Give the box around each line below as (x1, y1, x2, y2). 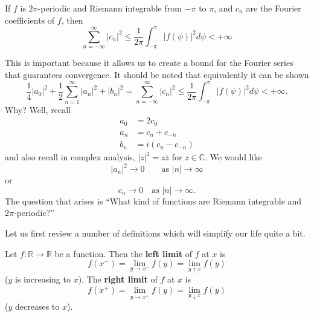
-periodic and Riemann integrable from (37, 2, 182, 14)
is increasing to (14, 273, 71, 286)
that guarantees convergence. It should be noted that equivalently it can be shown (5, 68, 309, 81)
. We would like (205, 151, 262, 163)
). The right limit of (78, 273, 158, 286)
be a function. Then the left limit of (54, 247, 193, 260)
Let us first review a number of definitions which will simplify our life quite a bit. (5, 226, 306, 239)
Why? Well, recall (5, 103, 71, 116)
